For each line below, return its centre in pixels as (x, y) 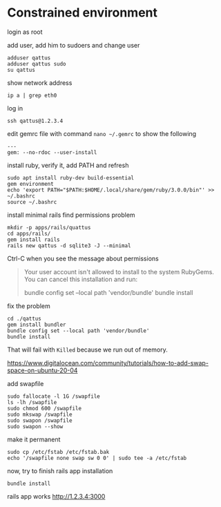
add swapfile (26, 383)
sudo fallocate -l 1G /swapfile (54, 396)
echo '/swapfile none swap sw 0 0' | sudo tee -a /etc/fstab (97, 458)
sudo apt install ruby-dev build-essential (71, 178)
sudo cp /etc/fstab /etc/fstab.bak (58, 452)
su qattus (21, 70)
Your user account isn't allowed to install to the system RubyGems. (119, 271)
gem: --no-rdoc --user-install (52, 152)
